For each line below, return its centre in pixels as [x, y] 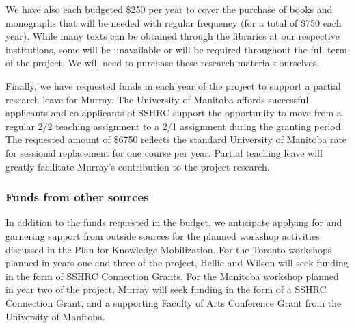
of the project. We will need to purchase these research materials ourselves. [163, 63]
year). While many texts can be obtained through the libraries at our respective [173, 36]
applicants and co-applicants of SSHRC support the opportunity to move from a [174, 113]
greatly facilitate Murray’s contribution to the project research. [138, 166]
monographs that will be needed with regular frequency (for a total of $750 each [174, 22]
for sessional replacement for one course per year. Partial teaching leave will [164, 152]
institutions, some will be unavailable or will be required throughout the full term [176, 49]
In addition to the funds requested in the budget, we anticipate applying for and [174, 222]
